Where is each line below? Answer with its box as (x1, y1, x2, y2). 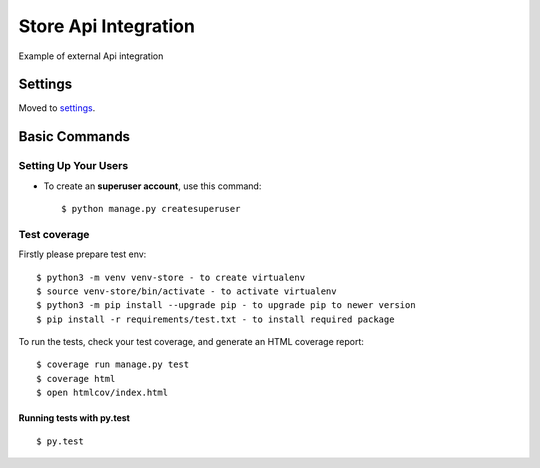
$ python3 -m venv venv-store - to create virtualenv (36, 271, 305, 283)
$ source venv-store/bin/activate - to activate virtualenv (36, 285, 337, 297)
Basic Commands (18, 128, 130, 145)
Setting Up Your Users (18, 159, 129, 173)
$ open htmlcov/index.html (36, 387, 169, 399)
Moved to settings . (18, 102, 96, 114)
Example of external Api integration (18, 50, 164, 62)
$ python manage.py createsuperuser (61, 203, 241, 214)
